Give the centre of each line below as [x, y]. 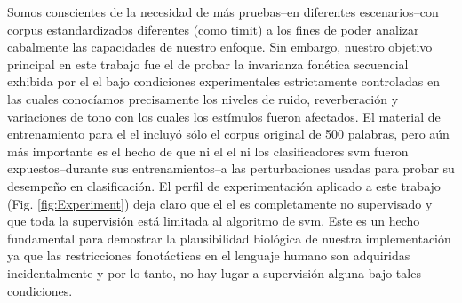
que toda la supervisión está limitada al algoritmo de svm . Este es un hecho [214, 221]
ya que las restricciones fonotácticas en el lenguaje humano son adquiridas [209, 255]
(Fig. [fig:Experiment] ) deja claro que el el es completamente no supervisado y [220, 203]
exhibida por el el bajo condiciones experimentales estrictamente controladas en [223, 81]
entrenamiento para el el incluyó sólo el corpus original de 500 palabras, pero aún [228, 134]
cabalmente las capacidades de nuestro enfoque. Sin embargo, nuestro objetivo [220, 47]
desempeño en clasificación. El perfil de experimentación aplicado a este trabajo [224, 185]
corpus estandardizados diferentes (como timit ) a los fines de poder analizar [213, 29]
